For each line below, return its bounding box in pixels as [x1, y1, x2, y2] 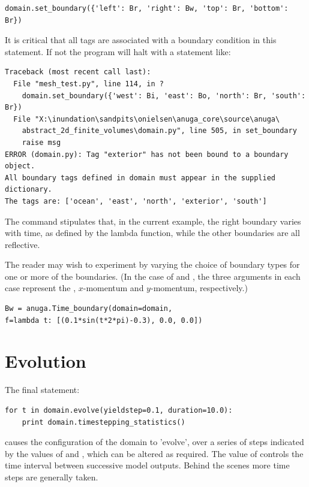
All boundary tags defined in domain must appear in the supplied [5, 173, 276, 182]
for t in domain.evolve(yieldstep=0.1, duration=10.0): [5, 406, 233, 415]
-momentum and [83, 282, 144, 294]
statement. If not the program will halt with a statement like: [5, 45, 231, 58]
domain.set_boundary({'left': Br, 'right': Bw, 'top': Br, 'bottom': [5, 4, 289, 13]
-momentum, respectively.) [150, 282, 248, 294]
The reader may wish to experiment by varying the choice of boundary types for [5, 258, 300, 271]
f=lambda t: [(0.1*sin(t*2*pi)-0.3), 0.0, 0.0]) [5, 316, 203, 325]
